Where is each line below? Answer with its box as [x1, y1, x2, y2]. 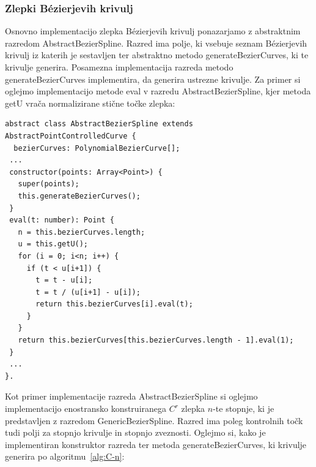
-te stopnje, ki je [213, 402, 274, 415]
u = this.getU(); [18, 240, 89, 249]
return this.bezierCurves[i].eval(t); [35, 300, 193, 309]
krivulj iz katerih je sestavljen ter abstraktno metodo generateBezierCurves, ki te [5, 48, 309, 61]
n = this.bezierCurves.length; [18, 227, 145, 237]
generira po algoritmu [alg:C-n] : [5, 450, 125, 463]
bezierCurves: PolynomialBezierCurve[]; [13, 143, 180, 153]
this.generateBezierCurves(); [18, 191, 141, 200]
